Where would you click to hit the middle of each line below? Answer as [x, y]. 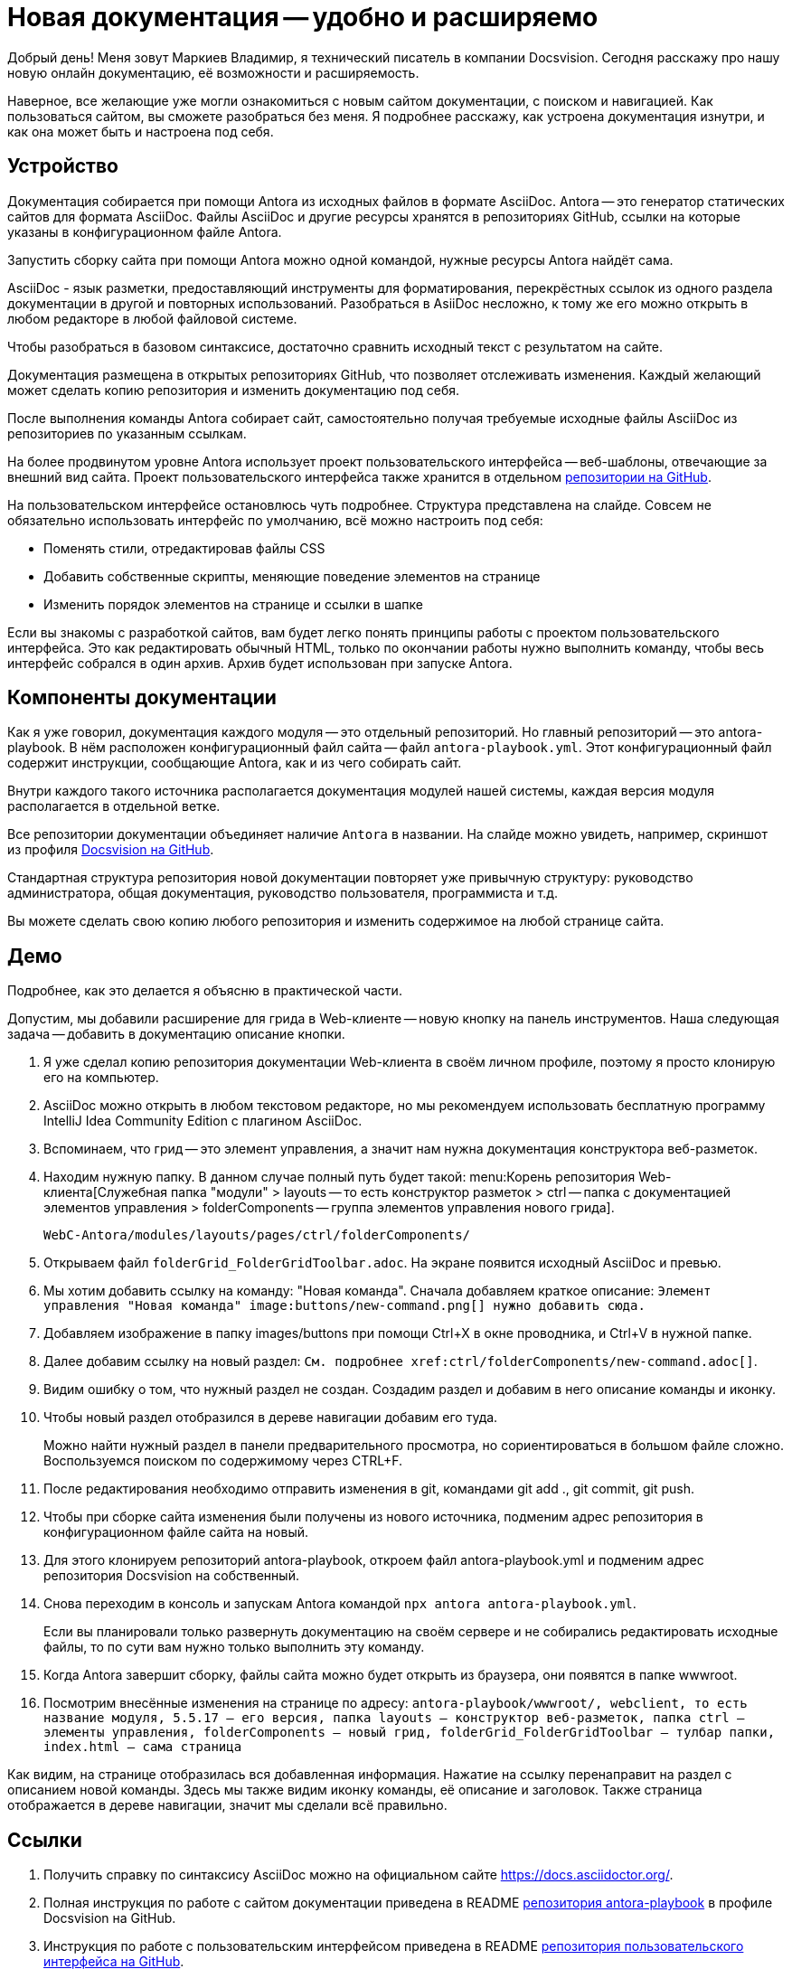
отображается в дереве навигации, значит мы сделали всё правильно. [227, 1805]
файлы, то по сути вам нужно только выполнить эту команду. [234, 1647]
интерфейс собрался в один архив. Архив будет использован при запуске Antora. [260, 663]
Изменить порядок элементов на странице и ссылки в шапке [233, 604]
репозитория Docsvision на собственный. [171, 1576]
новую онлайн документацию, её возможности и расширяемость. [213, 72]
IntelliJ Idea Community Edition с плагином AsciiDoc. [203, 1121]
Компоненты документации [142, 698]
